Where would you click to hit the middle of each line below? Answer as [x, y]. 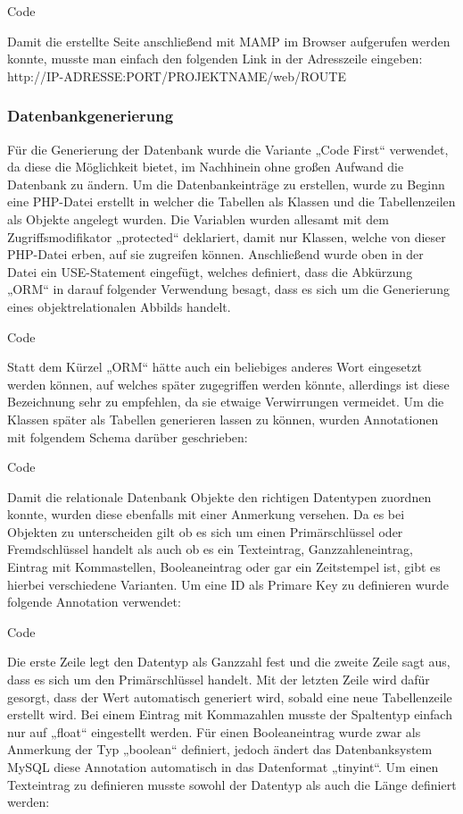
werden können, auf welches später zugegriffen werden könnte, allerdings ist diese [228, 384]
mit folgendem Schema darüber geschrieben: [128, 436]
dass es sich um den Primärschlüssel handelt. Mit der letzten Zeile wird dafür [219, 680]
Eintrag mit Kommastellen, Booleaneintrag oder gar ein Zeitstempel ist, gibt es [224, 567]
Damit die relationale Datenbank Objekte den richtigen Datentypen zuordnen [219, 496]
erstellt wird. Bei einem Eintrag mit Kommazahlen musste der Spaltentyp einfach [230, 714]
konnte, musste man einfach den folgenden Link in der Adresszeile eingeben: [215, 59]
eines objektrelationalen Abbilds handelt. [119, 306]
